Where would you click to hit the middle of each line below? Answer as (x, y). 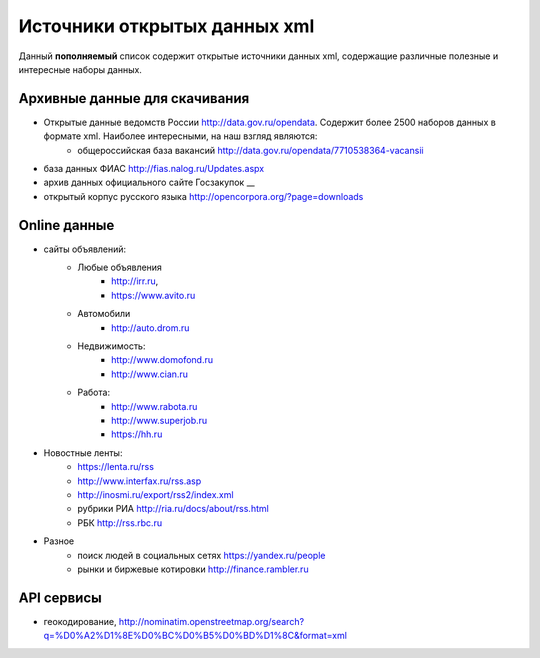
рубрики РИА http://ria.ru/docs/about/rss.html (173, 509)
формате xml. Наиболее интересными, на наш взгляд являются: (180, 136)
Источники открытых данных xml (166, 26)
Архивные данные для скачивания (134, 98)
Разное (59, 541)
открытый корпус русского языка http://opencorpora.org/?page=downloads (203, 196)
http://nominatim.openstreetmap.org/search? (211, 621)
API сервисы (60, 597)
